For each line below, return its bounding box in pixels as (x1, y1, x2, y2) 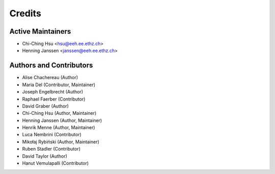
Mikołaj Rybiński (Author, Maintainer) (22, 138, 99, 145)
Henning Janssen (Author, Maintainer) (22, 117, 102, 123)
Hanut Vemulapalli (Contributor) (22, 160, 89, 166)
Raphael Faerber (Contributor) (22, 96, 86, 102)
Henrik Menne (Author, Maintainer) (22, 125, 95, 131)
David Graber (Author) (22, 103, 69, 109)
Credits (9, 8, 42, 19)
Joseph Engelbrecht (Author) (22, 89, 84, 95)
